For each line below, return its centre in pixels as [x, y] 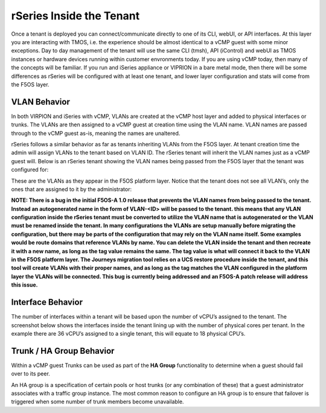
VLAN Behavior [41, 102]
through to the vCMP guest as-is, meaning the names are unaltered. [96, 133]
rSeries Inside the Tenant [75, 16]
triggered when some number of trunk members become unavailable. [97, 402]
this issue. [25, 285]
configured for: [30, 170]
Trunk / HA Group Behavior [63, 351]
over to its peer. [31, 374]
